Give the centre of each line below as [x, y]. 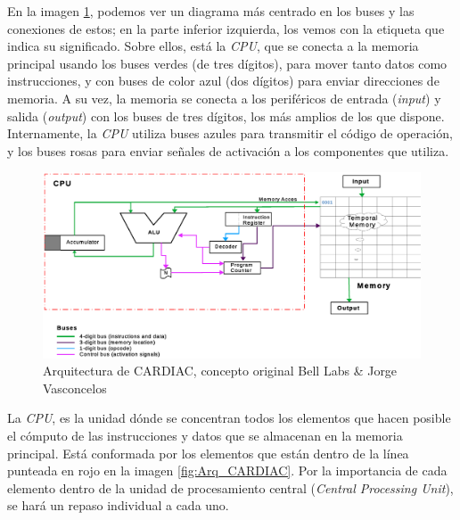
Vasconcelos [75, 388]
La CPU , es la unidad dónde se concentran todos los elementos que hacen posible [229, 418]
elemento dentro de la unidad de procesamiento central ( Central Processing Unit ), [230, 487]
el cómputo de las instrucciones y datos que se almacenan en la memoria [205, 435]
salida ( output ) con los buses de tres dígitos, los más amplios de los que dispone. [226, 116]
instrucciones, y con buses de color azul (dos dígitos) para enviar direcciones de [223, 81]
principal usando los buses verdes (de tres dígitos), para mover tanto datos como [227, 63]
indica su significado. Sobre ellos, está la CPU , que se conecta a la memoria [213, 46]
